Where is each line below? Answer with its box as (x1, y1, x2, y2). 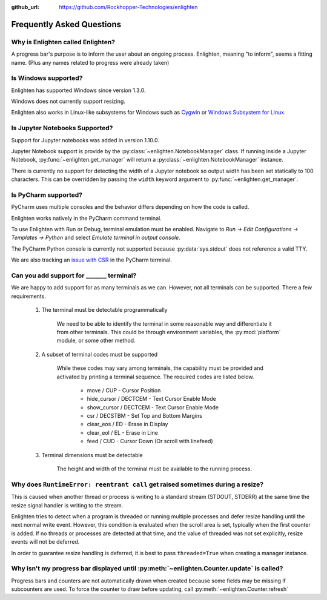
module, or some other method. (56, 337, 136, 345)
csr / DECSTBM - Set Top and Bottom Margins (87, 412, 202, 420)
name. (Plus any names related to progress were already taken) (11, 59, 170, 66)
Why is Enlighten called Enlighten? (11, 38, 115, 46)
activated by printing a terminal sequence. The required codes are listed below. (56, 373, 254, 380)
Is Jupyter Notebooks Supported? (11, 124, 113, 133)
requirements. (11, 292, 47, 300)
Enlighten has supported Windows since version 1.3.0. (11, 87, 146, 94)
